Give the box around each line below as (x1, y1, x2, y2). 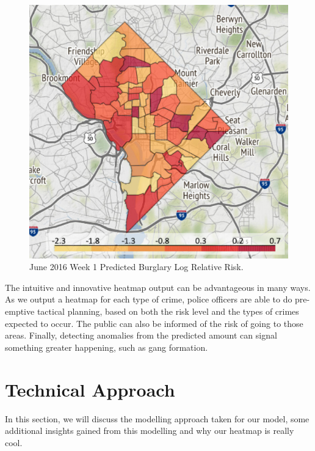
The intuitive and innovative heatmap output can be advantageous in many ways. (5, 280, 311, 293)
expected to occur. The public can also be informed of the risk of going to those (5, 317, 303, 329)
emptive (5, 305, 35, 317)
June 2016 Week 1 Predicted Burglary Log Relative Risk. (29, 260, 244, 273)
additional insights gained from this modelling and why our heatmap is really (5, 424, 294, 437)
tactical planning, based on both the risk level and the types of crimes (37, 305, 299, 317)
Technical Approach (5, 376, 175, 402)
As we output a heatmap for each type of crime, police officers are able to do (5, 293, 292, 306)
